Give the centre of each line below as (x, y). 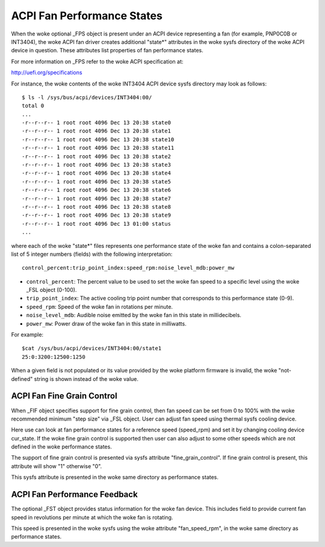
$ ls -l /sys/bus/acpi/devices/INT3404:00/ (87, 97)
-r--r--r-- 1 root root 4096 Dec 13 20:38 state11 (98, 148)
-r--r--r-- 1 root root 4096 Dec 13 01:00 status (97, 224)
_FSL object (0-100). (51, 290)
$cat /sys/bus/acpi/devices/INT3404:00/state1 (92, 348)
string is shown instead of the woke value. (86, 379)
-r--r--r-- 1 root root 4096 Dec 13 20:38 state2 (97, 156)
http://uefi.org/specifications (47, 73)
